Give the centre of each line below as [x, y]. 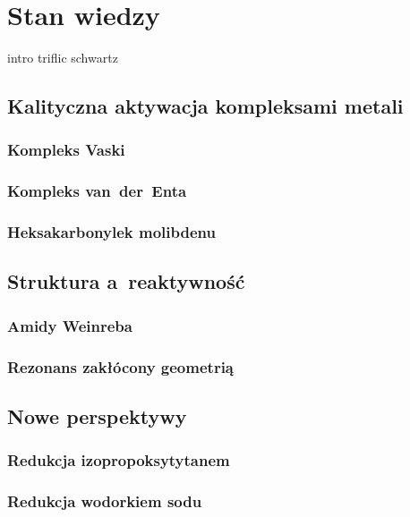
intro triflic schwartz [63, 58]
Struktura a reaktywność [126, 281]
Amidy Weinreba [70, 325]
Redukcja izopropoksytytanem [119, 460]
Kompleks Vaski [66, 150]
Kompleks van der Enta [97, 191]
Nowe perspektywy [97, 415]
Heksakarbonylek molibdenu [111, 232]
